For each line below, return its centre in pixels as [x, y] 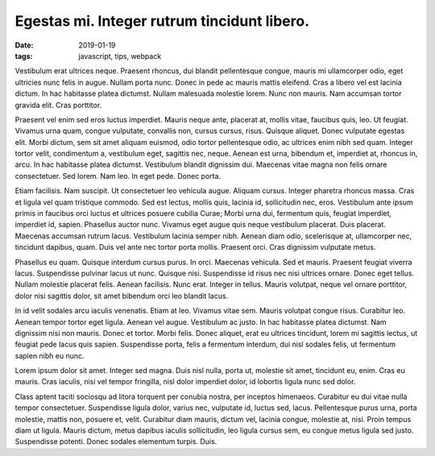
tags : [24, 56]
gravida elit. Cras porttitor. [58, 105]
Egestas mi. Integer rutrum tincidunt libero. [162, 21]
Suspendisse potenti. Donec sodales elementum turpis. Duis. [116, 441]
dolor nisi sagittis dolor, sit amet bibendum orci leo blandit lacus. [122, 296]
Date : [24, 45]
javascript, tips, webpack [120, 56]
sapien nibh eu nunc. [50, 355]
